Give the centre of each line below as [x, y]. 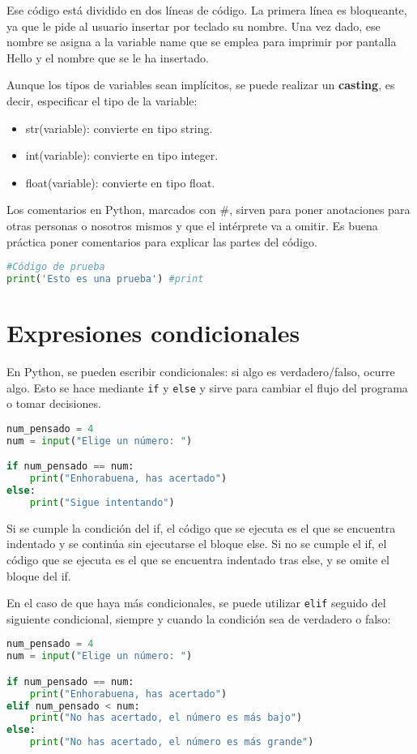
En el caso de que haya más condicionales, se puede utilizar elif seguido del [196, 603]
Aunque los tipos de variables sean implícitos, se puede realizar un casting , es [201, 85]
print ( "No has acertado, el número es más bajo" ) [166, 718]
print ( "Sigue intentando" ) [102, 502]
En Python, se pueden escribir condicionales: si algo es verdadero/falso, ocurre [201, 371]
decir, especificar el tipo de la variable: [102, 100]
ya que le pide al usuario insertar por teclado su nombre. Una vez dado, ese [194, 26]
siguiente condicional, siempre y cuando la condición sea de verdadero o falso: [199, 618]
